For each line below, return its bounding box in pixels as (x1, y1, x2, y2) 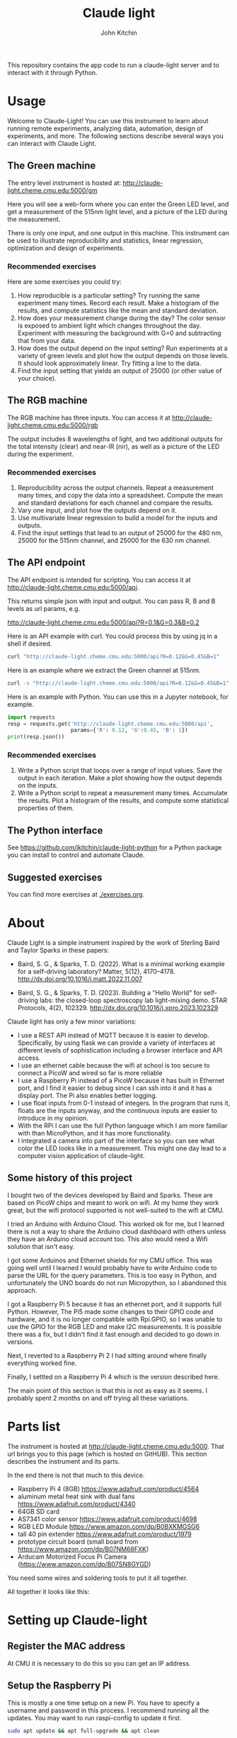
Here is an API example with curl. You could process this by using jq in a (7, 632, 218, 640)
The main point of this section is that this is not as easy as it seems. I (7, 1386, 207, 1394)
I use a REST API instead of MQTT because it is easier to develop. (17, 1031, 210, 1040)
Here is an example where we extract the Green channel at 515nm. (7, 666, 201, 674)
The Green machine (7, 159, 96, 172)
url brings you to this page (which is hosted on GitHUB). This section (7, 1450, 207, 1458)
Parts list (7, 1419, 61, 1435)
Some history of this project (7, 1172, 133, 1184)
